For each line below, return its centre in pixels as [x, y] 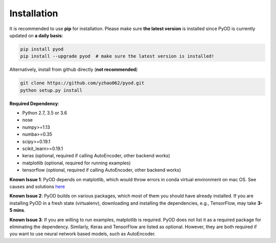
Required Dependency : [34, 103]
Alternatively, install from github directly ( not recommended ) [74, 69]
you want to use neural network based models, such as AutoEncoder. [83, 234]
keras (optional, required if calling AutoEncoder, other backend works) [96, 156]
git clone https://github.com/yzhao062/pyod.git [82, 83]
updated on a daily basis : [36, 35]
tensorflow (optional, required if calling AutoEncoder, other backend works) [102, 170]
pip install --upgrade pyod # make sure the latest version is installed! [117, 56]
